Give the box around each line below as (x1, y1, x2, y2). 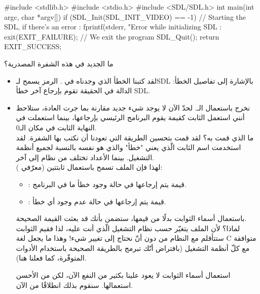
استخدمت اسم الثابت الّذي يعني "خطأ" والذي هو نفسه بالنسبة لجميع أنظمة (16, 142, 241, 153)
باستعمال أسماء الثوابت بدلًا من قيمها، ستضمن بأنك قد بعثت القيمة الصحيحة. (16, 213, 247, 224)
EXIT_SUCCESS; (4, 41, 62, 52)
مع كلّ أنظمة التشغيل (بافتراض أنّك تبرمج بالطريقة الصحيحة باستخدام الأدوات (16, 242, 250, 253)
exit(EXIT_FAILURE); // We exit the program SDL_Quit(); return (4, 31, 219, 42)
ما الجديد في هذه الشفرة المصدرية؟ (4, 58, 114, 68)
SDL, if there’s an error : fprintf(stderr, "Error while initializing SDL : (4, 21, 222, 32)
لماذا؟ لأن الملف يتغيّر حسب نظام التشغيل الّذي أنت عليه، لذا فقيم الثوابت (16, 223, 240, 233)
